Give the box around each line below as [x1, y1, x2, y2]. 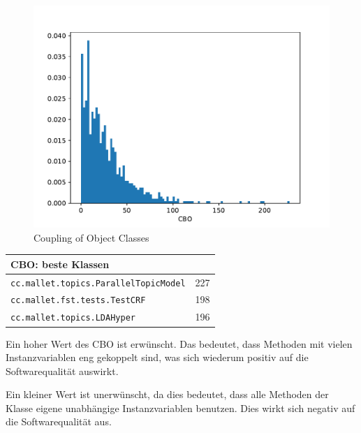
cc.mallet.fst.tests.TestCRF [10, 295, 146, 306]
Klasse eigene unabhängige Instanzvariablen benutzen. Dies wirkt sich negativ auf [6, 400, 355, 415]
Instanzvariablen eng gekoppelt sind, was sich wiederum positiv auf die [6, 350, 309, 365]
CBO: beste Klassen [10, 256, 110, 271]
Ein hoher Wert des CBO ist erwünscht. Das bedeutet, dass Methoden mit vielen [6, 336, 353, 351]
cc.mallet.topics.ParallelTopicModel [10, 278, 186, 288]
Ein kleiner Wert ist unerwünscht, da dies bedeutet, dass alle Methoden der [6, 387, 329, 402]
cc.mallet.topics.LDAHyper [10, 313, 135, 323]
